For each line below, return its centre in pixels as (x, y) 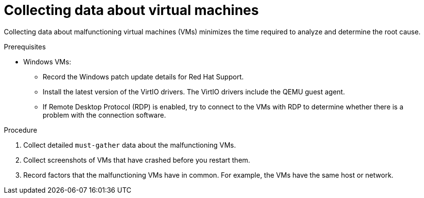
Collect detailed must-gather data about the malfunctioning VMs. (130, 145)
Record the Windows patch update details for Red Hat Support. (143, 76)
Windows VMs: (47, 61)
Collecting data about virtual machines (131, 10)
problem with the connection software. (104, 115)
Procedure (21, 130)
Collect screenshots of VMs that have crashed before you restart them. (137, 160)
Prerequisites (25, 46)
